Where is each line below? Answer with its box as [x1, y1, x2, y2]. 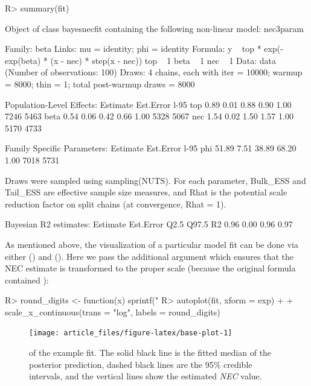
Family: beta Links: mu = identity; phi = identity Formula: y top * [5, 42, 261, 55]
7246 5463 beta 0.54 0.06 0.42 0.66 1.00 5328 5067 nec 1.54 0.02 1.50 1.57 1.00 [5, 110, 293, 122]
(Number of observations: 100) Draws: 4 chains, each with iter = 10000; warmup [5, 66, 303, 78]
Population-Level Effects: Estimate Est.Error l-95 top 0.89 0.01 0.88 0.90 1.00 [5, 98, 292, 110]
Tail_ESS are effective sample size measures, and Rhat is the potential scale [5, 186, 287, 198]
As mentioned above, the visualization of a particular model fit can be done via [5, 238, 298, 250]
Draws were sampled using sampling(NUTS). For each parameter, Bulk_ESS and [5, 174, 306, 186]
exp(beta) [5, 54, 41, 66]
